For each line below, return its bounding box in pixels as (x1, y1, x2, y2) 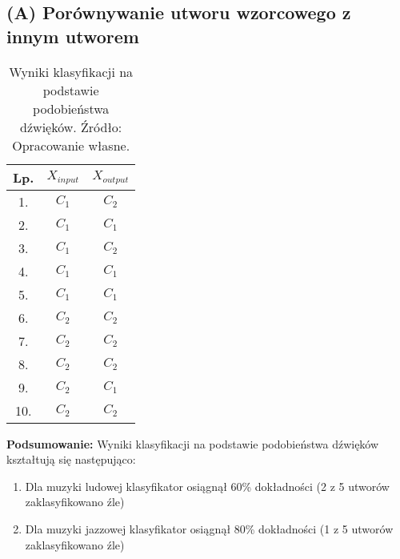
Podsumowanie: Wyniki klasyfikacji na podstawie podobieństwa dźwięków (6, 435, 379, 452)
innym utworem (6, 23, 139, 48)
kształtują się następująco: (6, 451, 136, 468)
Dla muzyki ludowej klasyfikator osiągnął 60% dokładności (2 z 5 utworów (25, 477, 390, 494)
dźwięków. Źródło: (20, 117, 122, 136)
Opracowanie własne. (12, 135, 130, 155)
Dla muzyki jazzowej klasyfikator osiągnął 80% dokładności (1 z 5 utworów (25, 520, 394, 537)
